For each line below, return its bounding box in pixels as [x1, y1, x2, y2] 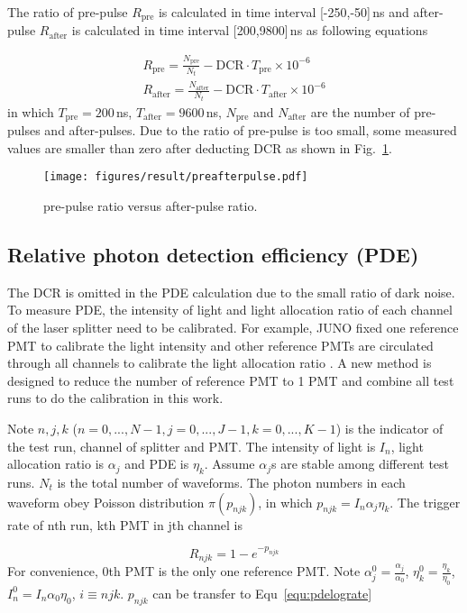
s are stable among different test [271, 454, 450, 473]
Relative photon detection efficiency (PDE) [7, 241, 419, 268]
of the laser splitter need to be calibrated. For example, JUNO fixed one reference [7, 318, 459, 336]
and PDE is [124, 454, 189, 473]
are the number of [310, 102, 410, 121]
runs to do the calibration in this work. [7, 389, 224, 407]
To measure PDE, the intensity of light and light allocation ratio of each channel [7, 300, 453, 319]
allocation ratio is [7, 454, 105, 473]
